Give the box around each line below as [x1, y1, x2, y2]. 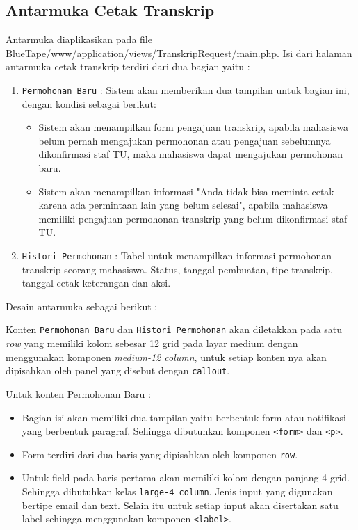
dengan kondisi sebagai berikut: [22, 96, 156, 111]
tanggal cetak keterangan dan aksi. [22, 275, 171, 290]
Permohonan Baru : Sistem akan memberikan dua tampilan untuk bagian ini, [22, 82, 350, 97]
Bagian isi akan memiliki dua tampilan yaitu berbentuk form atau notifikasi [22, 410, 346, 424]
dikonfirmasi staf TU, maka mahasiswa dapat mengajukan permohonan [38, 147, 343, 161]
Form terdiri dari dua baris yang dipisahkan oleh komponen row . [22, 447, 298, 461]
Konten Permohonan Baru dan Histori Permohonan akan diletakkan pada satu [6, 322, 343, 337]
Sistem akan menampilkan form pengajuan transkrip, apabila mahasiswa [38, 120, 348, 134]
